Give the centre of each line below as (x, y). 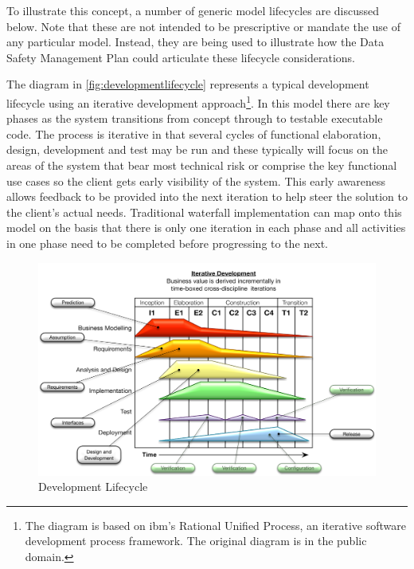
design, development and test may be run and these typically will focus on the (197, 149)
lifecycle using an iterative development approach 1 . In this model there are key (198, 101)
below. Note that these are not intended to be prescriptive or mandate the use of (204, 26)
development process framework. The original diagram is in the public (196, 541)
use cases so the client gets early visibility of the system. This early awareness (196, 181)
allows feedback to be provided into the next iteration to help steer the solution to (207, 196)
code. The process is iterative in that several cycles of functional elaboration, (194, 133)
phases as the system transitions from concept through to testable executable (195, 118)
